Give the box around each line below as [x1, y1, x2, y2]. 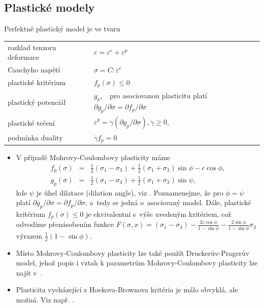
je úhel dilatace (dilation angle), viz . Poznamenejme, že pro [36, 187, 223, 198]
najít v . [16, 267, 43, 278]
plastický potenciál [8, 96, 66, 107]
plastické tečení [8, 118, 55, 128]
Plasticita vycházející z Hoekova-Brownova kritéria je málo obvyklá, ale [16, 284, 238, 295]
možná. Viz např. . [16, 294, 74, 304]
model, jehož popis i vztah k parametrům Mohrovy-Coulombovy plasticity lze [16, 257, 258, 268]
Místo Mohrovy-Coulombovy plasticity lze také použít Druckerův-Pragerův [16, 247, 250, 258]
